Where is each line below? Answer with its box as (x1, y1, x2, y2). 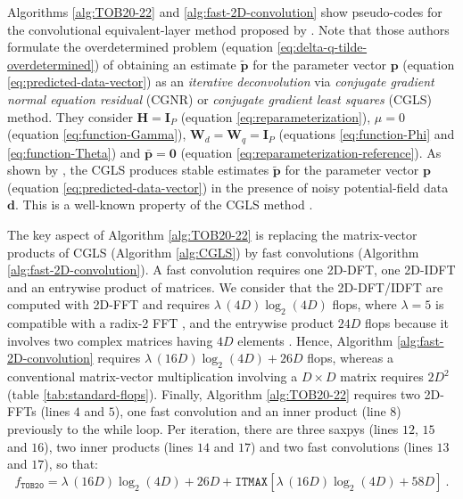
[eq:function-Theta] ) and (7, 143, 141, 161)
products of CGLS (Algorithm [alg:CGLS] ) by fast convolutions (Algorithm (7, 242, 419, 261)
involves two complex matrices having (7, 331, 213, 349)
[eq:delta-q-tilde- (277, 37, 368, 56)
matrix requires (340, 367, 424, 386)
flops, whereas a (307, 348, 393, 367)
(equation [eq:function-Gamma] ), (7, 125, 186, 143)
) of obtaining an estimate (94, 54, 236, 73)
